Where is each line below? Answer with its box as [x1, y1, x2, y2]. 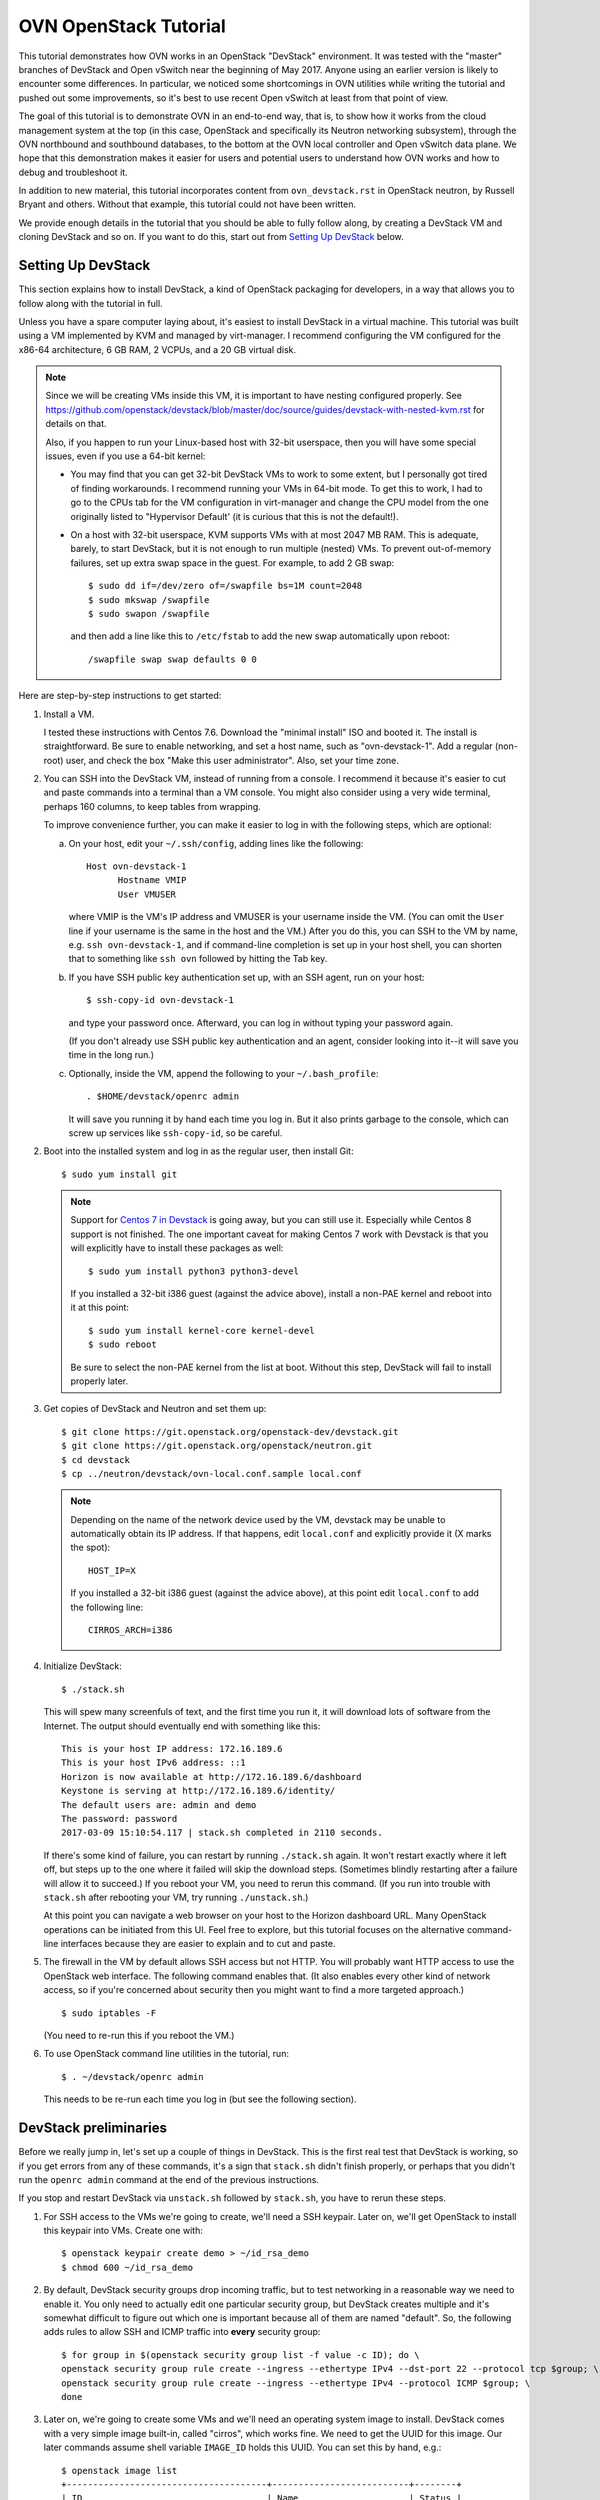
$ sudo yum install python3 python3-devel [88, 1265, 300, 1277]
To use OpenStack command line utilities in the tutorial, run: [43, 2048, 290, 2060]
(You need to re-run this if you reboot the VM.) [43, 2030, 235, 2042]
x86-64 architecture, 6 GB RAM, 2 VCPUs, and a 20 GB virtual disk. [18, 343, 297, 355]
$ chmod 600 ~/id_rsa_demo [61, 2261, 194, 2273]
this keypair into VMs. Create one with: [43, 2225, 204, 2237]
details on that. [45, 418, 107, 430]
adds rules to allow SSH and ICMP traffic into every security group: [43, 2326, 321, 2338]
